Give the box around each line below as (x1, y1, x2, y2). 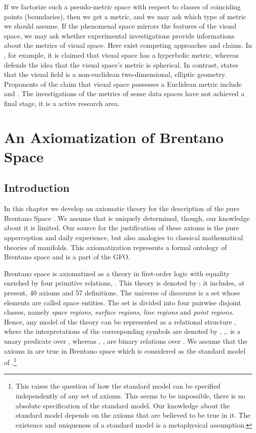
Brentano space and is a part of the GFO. (4, 252, 130, 262)
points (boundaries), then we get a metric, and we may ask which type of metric (4, 11, 247, 21)
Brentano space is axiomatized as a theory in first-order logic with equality (4, 268, 230, 278)
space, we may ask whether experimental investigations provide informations (4, 30, 235, 40)
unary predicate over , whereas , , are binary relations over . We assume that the (4, 336, 248, 346)
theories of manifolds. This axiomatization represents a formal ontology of (4, 242, 227, 252)
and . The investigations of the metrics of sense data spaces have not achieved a (4, 88, 245, 99)
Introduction (4, 180, 70, 195)
